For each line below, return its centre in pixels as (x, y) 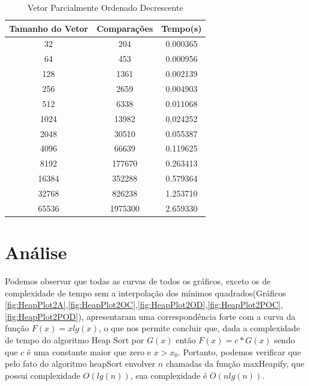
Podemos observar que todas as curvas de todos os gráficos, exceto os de (138, 280)
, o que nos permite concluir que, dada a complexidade (199, 328)
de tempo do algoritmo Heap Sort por (75, 339)
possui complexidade (43, 375)
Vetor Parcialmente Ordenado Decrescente (105, 7)
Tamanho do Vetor (49, 28)
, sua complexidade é (169, 375)
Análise (36, 252)
